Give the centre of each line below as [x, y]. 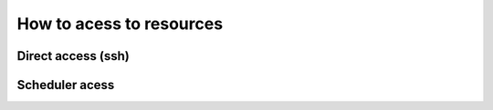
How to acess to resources [120, 24]
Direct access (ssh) [73, 56]
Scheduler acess [66, 85]
